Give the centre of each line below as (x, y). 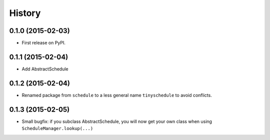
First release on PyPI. (44, 43)
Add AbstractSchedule (45, 69)
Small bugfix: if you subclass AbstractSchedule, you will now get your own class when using (117, 121)
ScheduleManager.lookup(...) (57, 128)
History (25, 13)
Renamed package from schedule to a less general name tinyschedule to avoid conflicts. (117, 95)
